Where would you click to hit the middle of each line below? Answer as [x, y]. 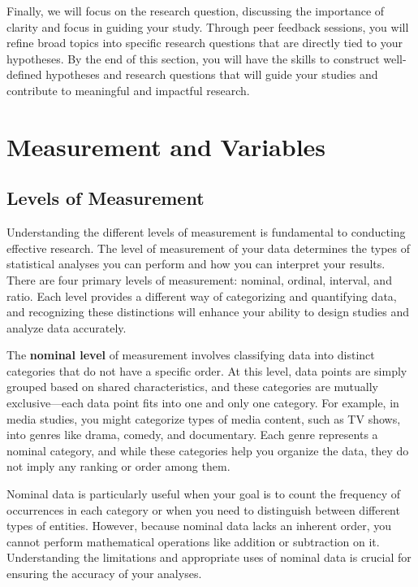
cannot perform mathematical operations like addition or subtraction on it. [193, 541]
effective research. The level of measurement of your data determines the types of [209, 248]
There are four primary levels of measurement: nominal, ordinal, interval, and [199, 279]
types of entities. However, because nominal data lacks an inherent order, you [199, 526]
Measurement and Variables [166, 146]
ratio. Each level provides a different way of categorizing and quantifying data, [202, 296]
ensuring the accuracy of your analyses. [104, 574]
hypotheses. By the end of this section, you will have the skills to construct [193, 58]
